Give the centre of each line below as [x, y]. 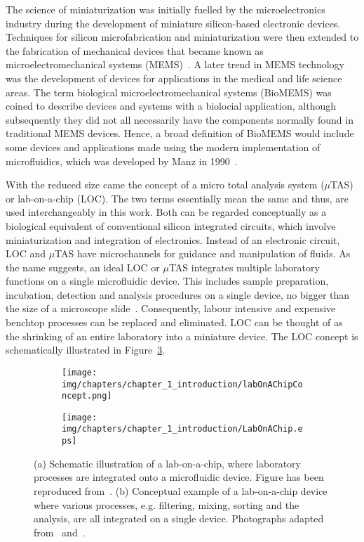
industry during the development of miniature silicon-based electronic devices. [173, 23]
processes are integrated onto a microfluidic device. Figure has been [179, 477]
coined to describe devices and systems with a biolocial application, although [171, 106]
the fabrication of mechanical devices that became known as [135, 50]
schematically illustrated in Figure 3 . [86, 350]
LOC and [26, 253]
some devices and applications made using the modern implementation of [163, 147]
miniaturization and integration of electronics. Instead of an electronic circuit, [173, 239]
